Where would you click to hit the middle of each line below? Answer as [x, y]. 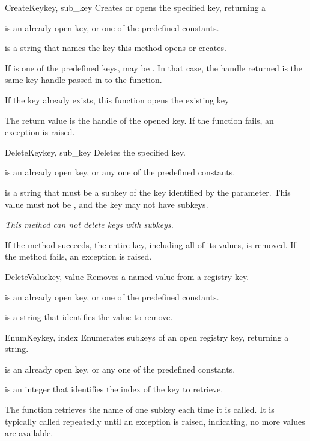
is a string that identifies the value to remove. [89, 317]
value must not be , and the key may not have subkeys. [107, 204]
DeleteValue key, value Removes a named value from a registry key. [127, 276]
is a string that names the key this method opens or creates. [116, 48]
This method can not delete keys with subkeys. [89, 224]
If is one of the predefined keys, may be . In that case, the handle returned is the [154, 68]
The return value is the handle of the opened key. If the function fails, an [139, 120]
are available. [29, 433]
